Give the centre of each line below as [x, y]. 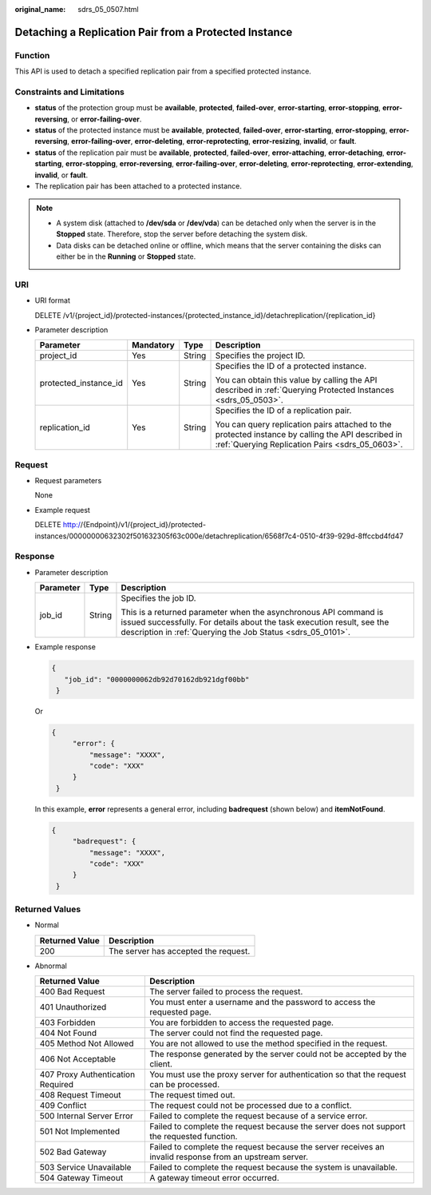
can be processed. [184, 1085]
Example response [65, 647]
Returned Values [48, 909]
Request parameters [68, 481]
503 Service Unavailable [85, 1168]
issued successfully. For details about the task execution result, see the [255, 622]
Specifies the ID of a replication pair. [283, 411]
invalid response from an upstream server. [229, 1157]
